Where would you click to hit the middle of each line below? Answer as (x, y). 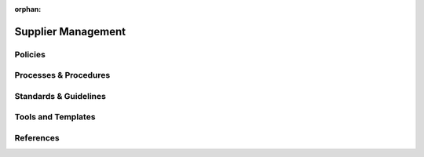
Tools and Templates (55, 117)
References (37, 138)
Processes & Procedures (62, 75)
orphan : (28, 9)
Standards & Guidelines (60, 96)
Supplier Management (70, 31)
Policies (30, 54)
